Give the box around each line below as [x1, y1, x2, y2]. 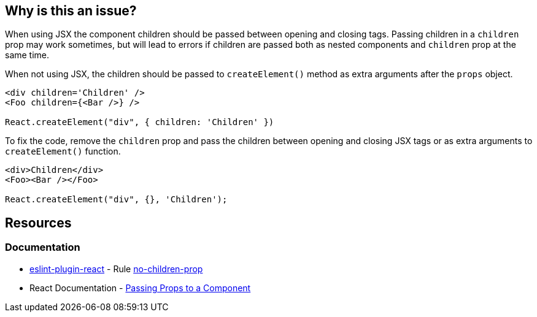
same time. [5, 50, 50, 61]
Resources [5, 215, 72, 231]
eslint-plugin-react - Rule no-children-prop [29, 263, 203, 274]
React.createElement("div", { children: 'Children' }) [5, 117, 274, 128]
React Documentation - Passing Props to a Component [29, 282, 251, 293]
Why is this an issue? [5, 3, 137, 18]
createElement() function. [5, 146, 121, 157]
